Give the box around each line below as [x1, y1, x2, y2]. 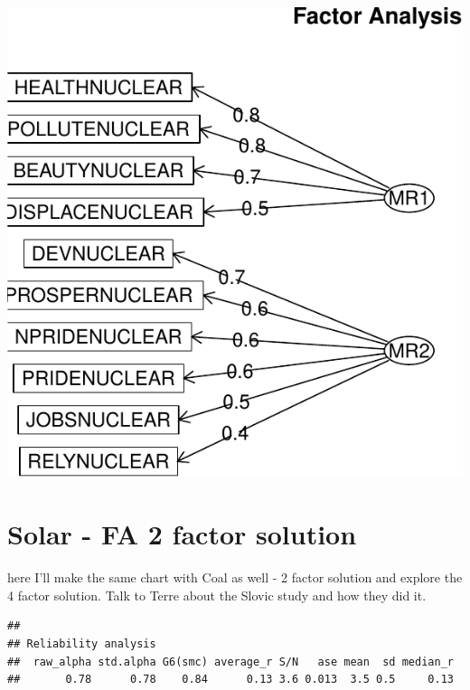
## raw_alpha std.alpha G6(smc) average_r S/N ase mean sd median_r [7, 655, 454, 668]
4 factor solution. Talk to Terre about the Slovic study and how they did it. [7, 585, 427, 604]
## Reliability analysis [7, 638, 156, 651]
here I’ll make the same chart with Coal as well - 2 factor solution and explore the [7, 568, 463, 587]
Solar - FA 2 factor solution [7, 515, 357, 553]
